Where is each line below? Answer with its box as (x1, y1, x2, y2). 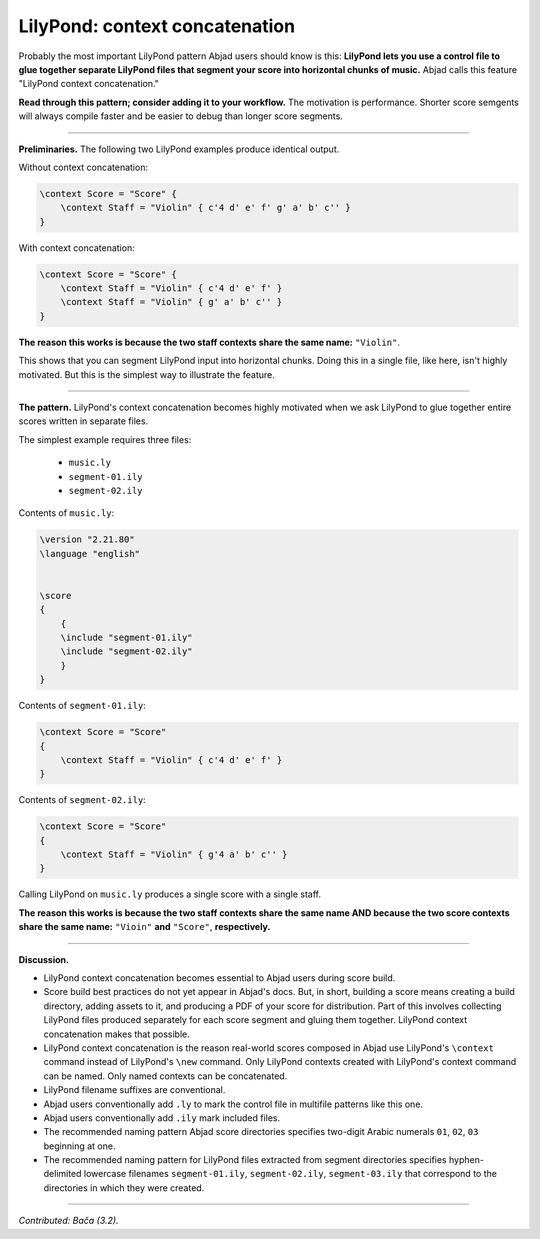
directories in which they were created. (43, 1181, 205, 1194)
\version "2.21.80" (39, 534, 135, 545)
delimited (43, 1168, 82, 1180)
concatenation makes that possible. (43, 1028, 190, 1040)
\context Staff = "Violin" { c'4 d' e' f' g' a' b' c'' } (60, 202, 351, 214)
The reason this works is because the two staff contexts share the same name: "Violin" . (18, 336, 400, 348)
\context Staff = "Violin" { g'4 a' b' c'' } (60, 849, 288, 860)
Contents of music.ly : (18, 507, 115, 519)
